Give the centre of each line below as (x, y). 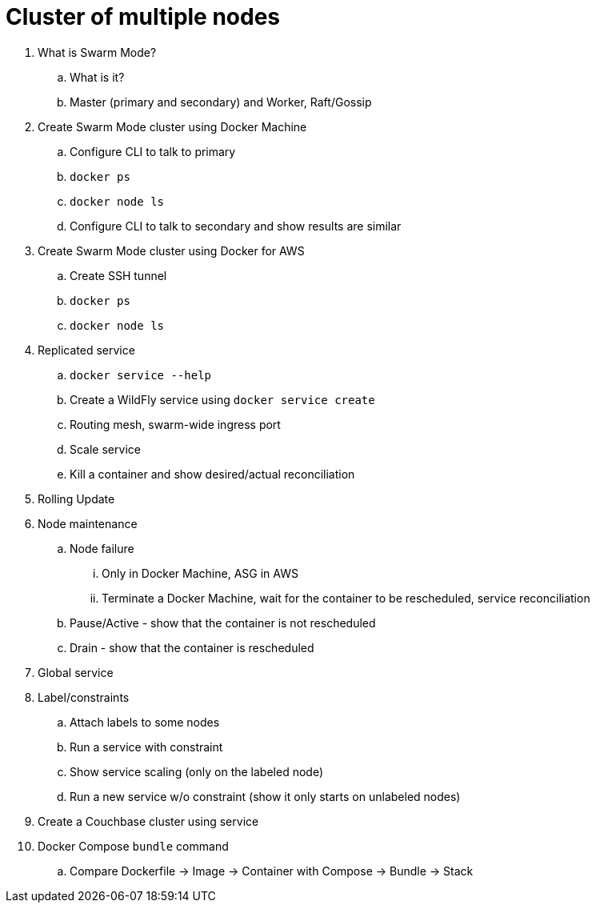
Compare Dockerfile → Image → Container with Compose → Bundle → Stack (272, 871)
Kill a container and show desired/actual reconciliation (212, 474)
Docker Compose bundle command (133, 846)
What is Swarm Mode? (97, 52)
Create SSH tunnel (118, 275)
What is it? (97, 77)
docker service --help (141, 375)
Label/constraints (84, 697)
